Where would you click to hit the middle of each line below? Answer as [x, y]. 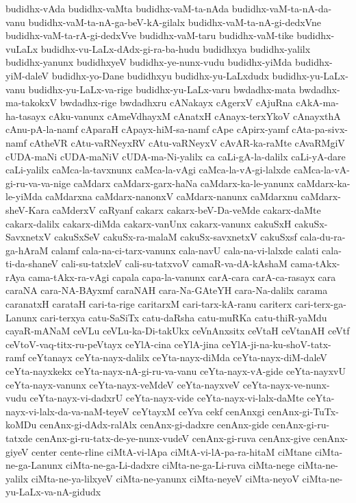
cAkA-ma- [317, 102]
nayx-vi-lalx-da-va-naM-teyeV [67, 411]
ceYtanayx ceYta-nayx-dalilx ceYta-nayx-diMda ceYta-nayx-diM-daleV [178, 357]
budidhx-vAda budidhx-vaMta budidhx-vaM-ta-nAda [117, 8]
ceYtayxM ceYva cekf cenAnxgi [199, 411]
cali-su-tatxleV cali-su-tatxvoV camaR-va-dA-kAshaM [174, 263]
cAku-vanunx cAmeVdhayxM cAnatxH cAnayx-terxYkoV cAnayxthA [195, 115]
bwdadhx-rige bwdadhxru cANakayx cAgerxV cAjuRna [176, 102]
